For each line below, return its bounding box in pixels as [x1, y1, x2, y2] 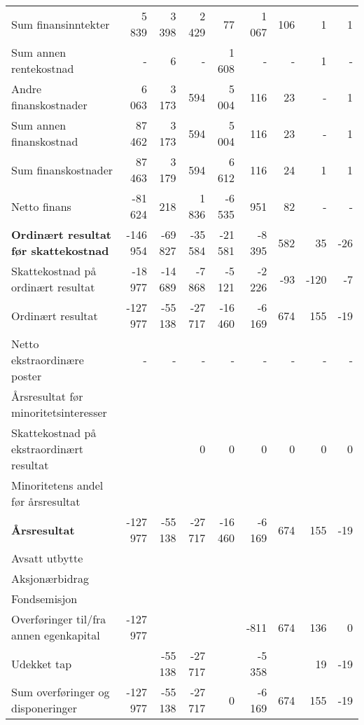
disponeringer [11, 700, 77, 716]
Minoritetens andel [11, 477, 104, 493]
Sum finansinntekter [11, 15, 110, 32]
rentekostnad [11, 60, 74, 76]
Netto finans [11, 198, 71, 214]
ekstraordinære [11, 352, 84, 368]
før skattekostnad [11, 242, 109, 258]
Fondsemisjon [11, 591, 78, 607]
